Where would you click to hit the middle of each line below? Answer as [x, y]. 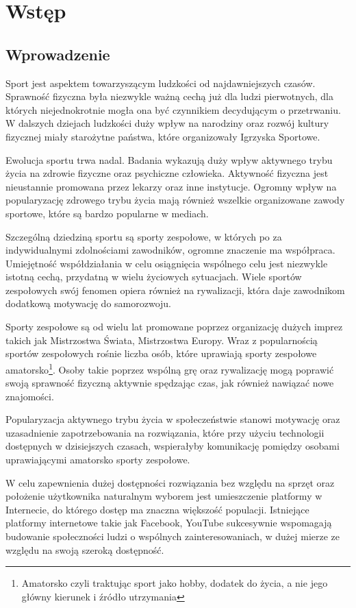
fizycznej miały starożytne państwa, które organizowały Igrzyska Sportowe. [163, 136]
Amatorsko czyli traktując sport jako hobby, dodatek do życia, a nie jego [175, 583]
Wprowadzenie [58, 54]
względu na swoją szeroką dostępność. [85, 549]
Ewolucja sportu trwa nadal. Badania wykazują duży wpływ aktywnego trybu [169, 159]
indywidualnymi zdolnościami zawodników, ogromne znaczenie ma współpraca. [170, 250]
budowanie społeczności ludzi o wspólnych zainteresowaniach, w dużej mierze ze [173, 536]
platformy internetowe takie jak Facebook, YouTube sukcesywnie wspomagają [169, 523]
